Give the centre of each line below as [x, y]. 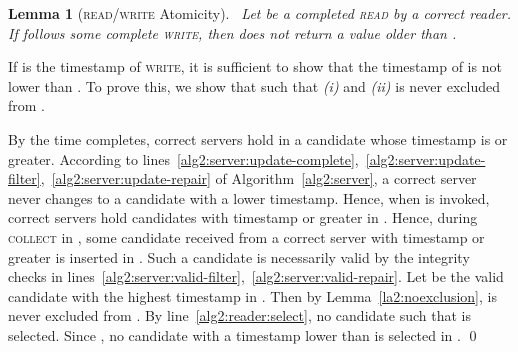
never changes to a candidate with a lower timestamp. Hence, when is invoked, [249, 197]
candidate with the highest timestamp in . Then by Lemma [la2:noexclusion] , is [252, 295]
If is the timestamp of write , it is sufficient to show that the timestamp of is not [255, 66]
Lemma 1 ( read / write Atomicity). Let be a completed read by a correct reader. [260, 13]
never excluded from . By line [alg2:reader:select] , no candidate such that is [239, 315]
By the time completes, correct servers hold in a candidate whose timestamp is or [258, 138]
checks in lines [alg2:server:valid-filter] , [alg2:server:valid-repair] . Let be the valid [256, 276]
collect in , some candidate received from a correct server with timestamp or [246, 236]
